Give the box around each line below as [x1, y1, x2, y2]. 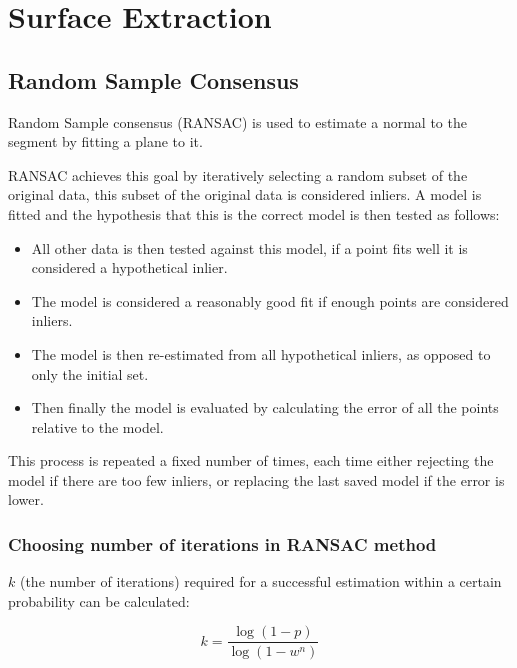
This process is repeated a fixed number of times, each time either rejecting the [8, 450, 494, 471]
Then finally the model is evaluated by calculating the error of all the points [31, 397, 499, 418]
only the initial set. [31, 363, 149, 384]
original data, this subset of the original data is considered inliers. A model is [8, 184, 482, 205]
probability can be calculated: [8, 590, 190, 611]
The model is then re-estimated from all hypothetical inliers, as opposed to [31, 343, 491, 364]
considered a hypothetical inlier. [31, 257, 228, 278]
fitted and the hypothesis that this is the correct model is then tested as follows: [8, 203, 500, 224]
